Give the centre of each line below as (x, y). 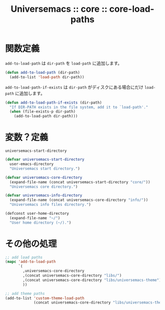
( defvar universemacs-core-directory (44, 177)
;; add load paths (24, 257)
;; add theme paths (25, 293)
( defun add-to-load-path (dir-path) (42, 72)
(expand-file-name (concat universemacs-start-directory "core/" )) (80, 182)
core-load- (132, 9)
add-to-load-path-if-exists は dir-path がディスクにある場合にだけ (74, 87)
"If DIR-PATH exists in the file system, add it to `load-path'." (79, 107)
